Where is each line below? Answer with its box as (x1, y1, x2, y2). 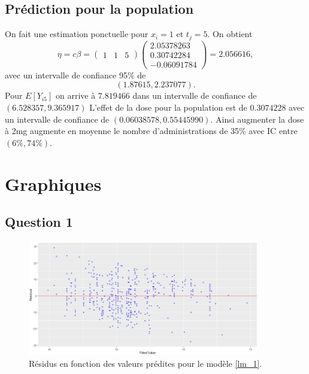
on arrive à (55, 89, 96, 102)
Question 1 (5, 212, 73, 231)
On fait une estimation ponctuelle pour (5, 28, 149, 40)
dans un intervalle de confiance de (132, 89, 257, 102)
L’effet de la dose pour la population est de (89, 101, 247, 113)
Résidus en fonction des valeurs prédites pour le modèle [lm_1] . (29, 357, 262, 369)
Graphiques (5, 171, 102, 196)
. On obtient (207, 28, 253, 40)
